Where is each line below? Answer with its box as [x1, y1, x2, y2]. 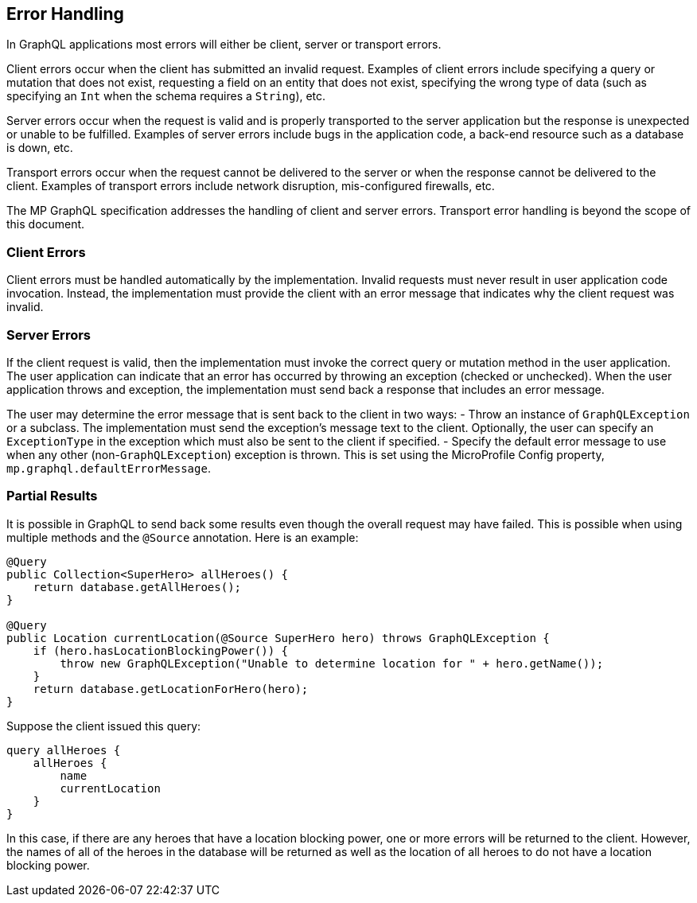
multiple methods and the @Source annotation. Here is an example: [6, 530, 359, 544]
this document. [6, 217, 85, 232]
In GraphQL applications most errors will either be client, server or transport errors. [6, 37, 442, 52]
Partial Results [6, 488, 98, 504]
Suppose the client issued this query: [6, 718, 201, 733]
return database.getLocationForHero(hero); [33, 682, 309, 695]
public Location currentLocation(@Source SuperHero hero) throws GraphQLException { [6, 631, 550, 644]
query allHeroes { [6, 743, 121, 757]
